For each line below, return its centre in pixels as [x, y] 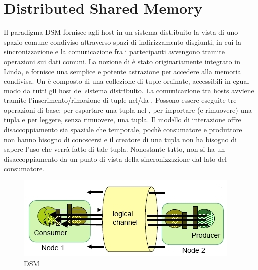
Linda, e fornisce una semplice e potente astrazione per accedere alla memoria [123, 71]
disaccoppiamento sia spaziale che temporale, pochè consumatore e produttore [123, 130]
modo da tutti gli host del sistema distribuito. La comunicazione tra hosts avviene [129, 90]
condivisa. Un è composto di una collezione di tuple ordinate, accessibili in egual [127, 81]
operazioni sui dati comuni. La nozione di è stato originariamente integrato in [122, 61]
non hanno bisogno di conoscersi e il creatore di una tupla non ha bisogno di [120, 139]
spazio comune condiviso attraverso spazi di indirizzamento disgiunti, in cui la [123, 42]
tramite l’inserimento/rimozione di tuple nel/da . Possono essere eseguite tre [120, 100]
